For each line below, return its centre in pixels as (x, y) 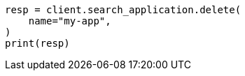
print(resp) (37, 43)
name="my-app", (70, 21)
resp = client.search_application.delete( (123, 10)
